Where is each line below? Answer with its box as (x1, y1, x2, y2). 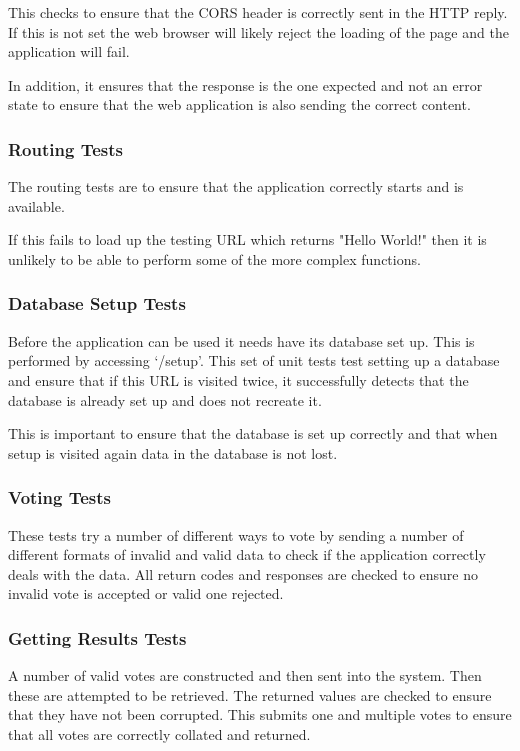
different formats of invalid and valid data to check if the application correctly (8, 544, 486, 565)
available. (8, 195, 65, 216)
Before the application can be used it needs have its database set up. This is (8, 330, 475, 351)
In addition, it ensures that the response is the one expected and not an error (8, 74, 483, 95)
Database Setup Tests (8, 291, 186, 316)
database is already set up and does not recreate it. (8, 389, 322, 410)
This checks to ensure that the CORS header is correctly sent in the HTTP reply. (8, 2, 508, 22)
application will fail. (8, 41, 130, 62)
